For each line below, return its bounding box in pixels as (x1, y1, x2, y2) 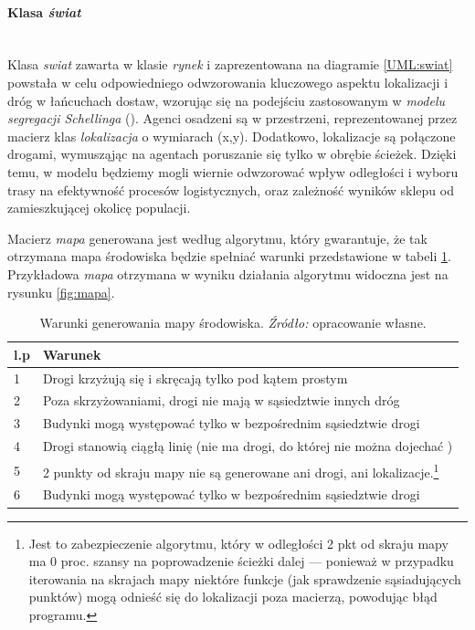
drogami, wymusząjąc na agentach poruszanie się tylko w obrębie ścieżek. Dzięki (7, 144, 457, 163)
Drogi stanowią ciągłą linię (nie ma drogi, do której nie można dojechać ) (42, 436, 453, 456)
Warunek (42, 344, 101, 363)
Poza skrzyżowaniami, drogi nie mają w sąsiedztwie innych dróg (42, 391, 400, 410)
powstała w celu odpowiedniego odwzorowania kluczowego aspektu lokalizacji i (7, 72, 449, 91)
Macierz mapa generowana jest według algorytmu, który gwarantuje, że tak (7, 228, 427, 247)
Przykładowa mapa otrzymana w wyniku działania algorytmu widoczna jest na (7, 264, 449, 283)
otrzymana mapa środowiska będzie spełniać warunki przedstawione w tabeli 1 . (7, 247, 451, 266)
